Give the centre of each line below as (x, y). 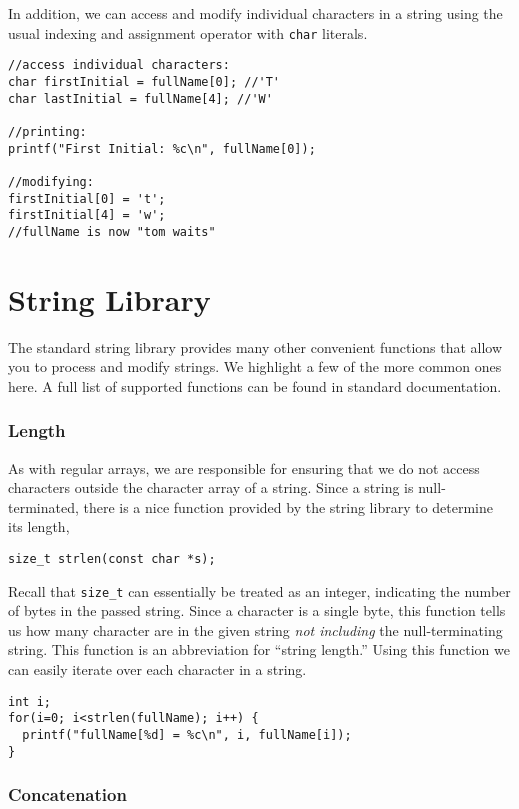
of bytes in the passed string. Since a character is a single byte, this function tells (257, 610)
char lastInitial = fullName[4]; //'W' (140, 98)
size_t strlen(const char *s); (112, 558)
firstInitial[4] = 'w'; (87, 215)
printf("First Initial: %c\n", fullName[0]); (162, 148)
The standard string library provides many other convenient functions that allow (255, 346)
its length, (39, 526)
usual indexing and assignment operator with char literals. (188, 32)
